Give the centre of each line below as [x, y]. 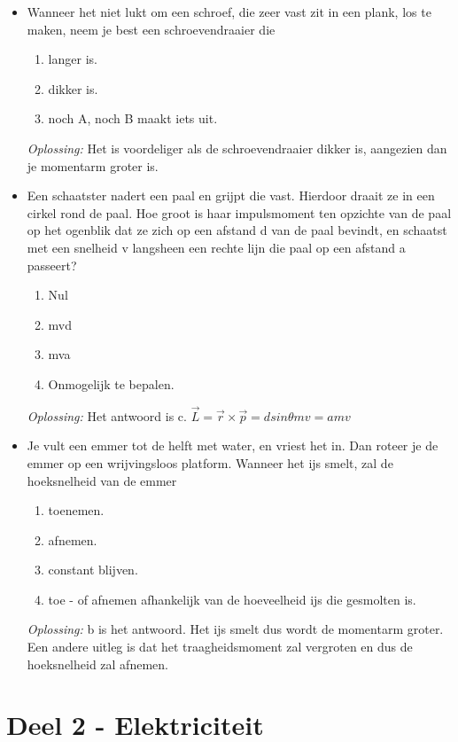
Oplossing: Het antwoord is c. [107, 415]
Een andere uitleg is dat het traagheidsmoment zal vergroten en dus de [220, 647]
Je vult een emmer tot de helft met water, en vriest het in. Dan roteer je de [233, 445]
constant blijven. [93, 570]
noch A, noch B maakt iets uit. [133, 118]
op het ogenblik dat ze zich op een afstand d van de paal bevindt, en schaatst [237, 230]
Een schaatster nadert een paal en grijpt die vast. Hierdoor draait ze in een [231, 195]
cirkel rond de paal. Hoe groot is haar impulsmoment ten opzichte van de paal [239, 212]
